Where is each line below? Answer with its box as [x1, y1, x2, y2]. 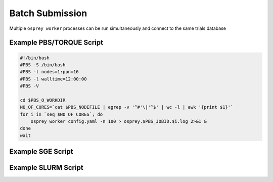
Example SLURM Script [9, 163, 83, 172]
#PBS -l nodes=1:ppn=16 [20, 69, 79, 75]
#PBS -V [20, 83, 39, 89]
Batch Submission [9, 8, 87, 19]
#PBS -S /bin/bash [20, 62, 66, 68]
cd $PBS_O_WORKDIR [20, 97, 66, 103]
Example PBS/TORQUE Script [9, 38, 104, 47]
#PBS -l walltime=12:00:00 [20, 76, 87, 82]
